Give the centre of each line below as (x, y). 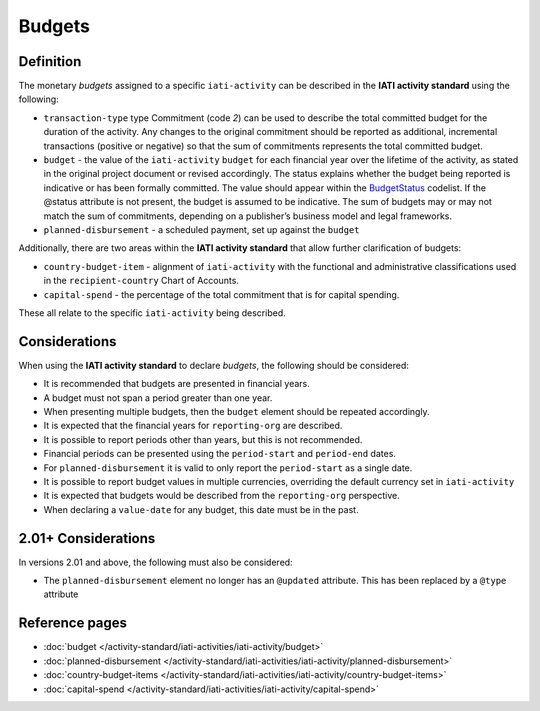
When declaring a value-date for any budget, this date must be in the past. (201, 509)
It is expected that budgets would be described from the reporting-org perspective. (221, 496)
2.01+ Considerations (87, 538)
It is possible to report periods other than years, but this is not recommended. (203, 439)
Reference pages (73, 623)
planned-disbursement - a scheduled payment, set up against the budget (201, 229)
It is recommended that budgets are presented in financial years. (176, 384)
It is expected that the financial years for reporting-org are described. (193, 426)
